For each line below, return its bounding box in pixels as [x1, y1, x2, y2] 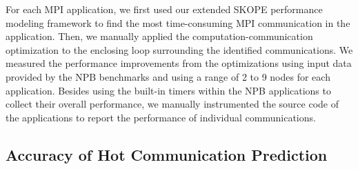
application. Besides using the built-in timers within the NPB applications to [6, 83, 331, 97]
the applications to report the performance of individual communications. [6, 110, 316, 124]
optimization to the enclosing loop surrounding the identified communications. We [6, 42, 353, 57]
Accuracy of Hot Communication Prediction [6, 143, 328, 165]
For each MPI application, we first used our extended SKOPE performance [6, 2, 323, 16]
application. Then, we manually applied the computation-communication [6, 29, 313, 43]
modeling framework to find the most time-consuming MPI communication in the [6, 15, 350, 30]
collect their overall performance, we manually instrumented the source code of [6, 97, 339, 111]
